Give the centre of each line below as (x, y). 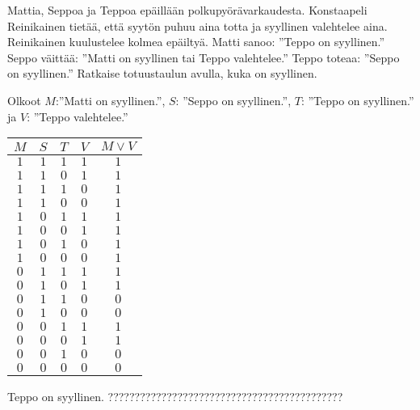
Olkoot (24, 100)
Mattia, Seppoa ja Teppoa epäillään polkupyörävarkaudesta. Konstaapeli (187, 10)
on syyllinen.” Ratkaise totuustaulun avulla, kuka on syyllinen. (162, 73)
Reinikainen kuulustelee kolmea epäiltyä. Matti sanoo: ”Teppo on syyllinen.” (196, 42)
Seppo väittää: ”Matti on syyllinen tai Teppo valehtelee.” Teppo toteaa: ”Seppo (204, 57)
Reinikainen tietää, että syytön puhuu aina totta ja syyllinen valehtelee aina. (197, 25)
